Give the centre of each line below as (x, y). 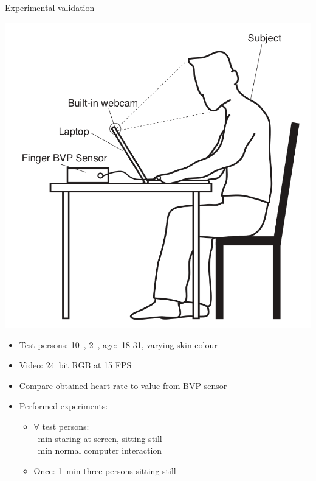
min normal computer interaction (100, 450)
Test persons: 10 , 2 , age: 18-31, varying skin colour (118, 344)
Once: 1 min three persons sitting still (105, 470)
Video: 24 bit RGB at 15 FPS (75, 365)
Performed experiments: (64, 406)
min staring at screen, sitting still (100, 438)
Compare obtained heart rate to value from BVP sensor (123, 385)
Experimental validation (50, 7)
